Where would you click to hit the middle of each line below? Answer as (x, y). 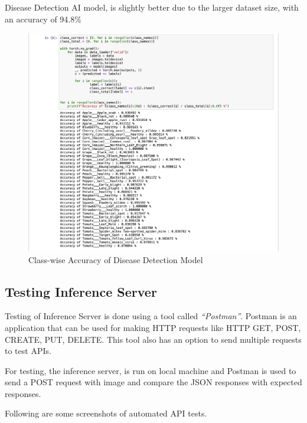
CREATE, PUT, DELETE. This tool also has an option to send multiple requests (153, 339)
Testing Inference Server (81, 291)
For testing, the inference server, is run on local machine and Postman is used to (151, 370)
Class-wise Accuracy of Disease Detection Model (116, 259)
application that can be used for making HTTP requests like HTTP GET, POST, (153, 327)
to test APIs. (28, 351)
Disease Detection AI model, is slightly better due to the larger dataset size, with (152, 7)
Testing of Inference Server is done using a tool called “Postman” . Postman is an (151, 316)
